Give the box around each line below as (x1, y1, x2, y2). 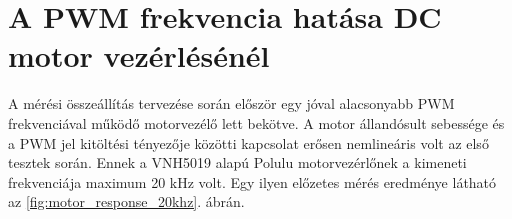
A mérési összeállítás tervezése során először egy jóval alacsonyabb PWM (8, 93, 455, 114)
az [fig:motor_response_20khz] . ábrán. (8, 191, 245, 212)
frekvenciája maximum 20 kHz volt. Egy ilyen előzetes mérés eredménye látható (8, 171, 497, 192)
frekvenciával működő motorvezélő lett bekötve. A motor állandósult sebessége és (8, 112, 505, 133)
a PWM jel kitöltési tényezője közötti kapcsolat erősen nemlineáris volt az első (8, 132, 489, 153)
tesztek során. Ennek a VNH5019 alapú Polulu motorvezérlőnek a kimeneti (8, 152, 467, 173)
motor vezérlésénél (8, 35, 270, 76)
